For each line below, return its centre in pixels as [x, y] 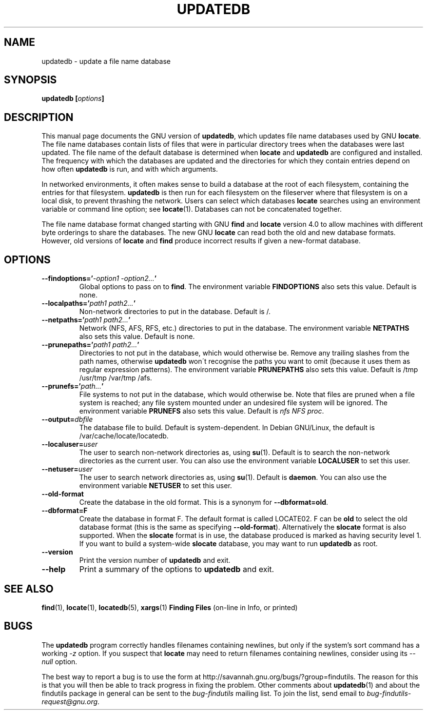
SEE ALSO [29, 589]
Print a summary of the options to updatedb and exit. [177, 569]
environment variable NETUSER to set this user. [155, 486]
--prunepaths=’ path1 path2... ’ [90, 345]
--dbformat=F [65, 511]
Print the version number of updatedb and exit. [155, 560]
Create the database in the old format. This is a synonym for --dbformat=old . [204, 502]
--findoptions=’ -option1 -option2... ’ [99, 278]
